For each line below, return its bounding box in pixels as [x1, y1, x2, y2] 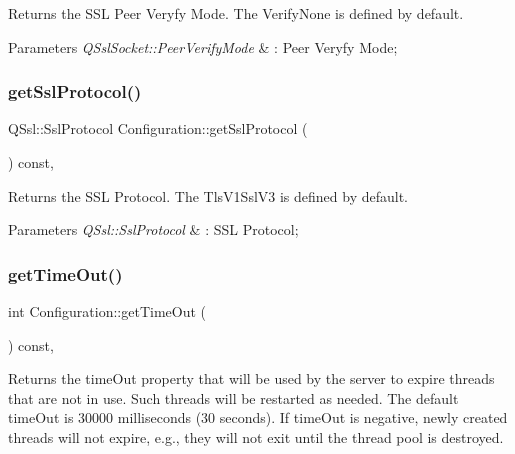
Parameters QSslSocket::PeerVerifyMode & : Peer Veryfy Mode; [8, 36, 398, 57]
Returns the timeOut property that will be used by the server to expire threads [8, 368, 495, 389]
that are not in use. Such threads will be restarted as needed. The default [8, 387, 459, 408]
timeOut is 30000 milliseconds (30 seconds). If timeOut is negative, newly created [8, 407, 508, 428]
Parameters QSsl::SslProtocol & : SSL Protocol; [8, 219, 299, 240]
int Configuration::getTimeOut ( [8, 301, 207, 321]
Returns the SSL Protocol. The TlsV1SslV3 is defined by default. [8, 185, 408, 206]
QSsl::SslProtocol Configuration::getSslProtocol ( [8, 118, 308, 139]
